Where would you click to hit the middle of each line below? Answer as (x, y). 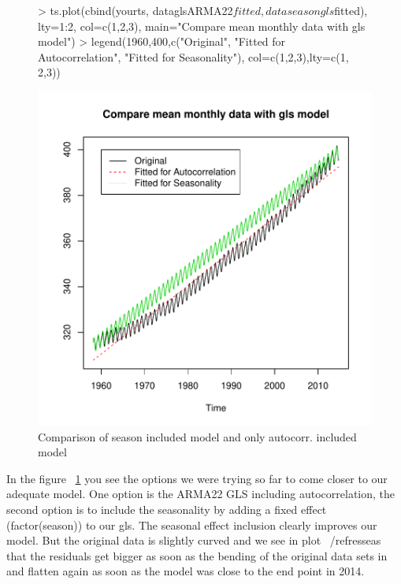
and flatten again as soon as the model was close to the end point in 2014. (186, 571)
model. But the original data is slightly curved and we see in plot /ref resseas (194, 540)
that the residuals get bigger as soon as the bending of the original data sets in (197, 555)
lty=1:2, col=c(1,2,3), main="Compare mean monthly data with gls (202, 26)
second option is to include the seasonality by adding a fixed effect (167, 509)
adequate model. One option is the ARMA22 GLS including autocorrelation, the (201, 494)
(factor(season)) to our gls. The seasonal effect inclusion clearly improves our (192, 524)
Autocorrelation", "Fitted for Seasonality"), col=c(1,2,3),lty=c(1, (193, 56)
